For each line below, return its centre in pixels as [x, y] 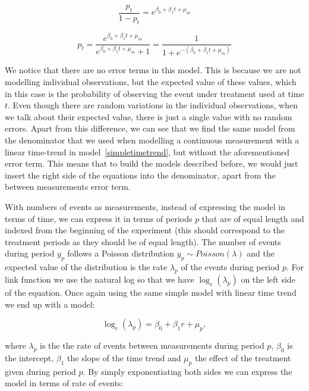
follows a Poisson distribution [121, 253]
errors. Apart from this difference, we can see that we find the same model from [150, 128]
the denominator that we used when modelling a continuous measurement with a [152, 140]
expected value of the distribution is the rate [86, 267]
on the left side [268, 279]
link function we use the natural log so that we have [100, 279]
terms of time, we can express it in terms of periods [99, 218]
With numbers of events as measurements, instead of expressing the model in [145, 207]
